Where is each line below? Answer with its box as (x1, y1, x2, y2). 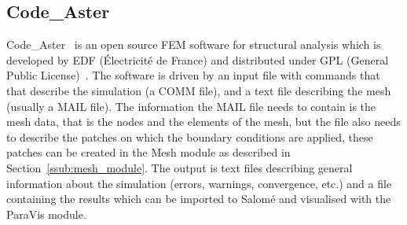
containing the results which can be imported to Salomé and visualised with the (6, 190, 391, 207)
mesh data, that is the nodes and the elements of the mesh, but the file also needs (6, 113, 401, 130)
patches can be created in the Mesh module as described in (6, 144, 291, 160)
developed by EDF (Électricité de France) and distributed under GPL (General (6, 51, 389, 68)
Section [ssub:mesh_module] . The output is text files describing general (6, 159, 353, 175)
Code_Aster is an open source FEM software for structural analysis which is (6, 36, 381, 53)
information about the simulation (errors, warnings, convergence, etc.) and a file (6, 175, 392, 191)
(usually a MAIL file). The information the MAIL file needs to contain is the (6, 98, 376, 114)
